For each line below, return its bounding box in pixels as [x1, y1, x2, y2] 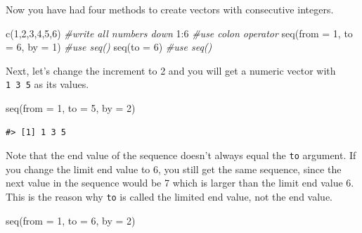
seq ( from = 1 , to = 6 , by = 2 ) [6, 213, 136, 227]
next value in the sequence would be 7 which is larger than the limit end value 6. [6, 175, 354, 190]
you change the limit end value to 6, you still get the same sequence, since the [6, 161, 342, 176]
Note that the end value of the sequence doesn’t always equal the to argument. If [6, 148, 356, 163]
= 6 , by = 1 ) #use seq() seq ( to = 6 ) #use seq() [6, 39, 212, 54]
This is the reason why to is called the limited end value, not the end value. [6, 189, 332, 204]
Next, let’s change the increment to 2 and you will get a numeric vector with [6, 63, 336, 77]
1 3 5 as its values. [6, 77, 89, 92]
